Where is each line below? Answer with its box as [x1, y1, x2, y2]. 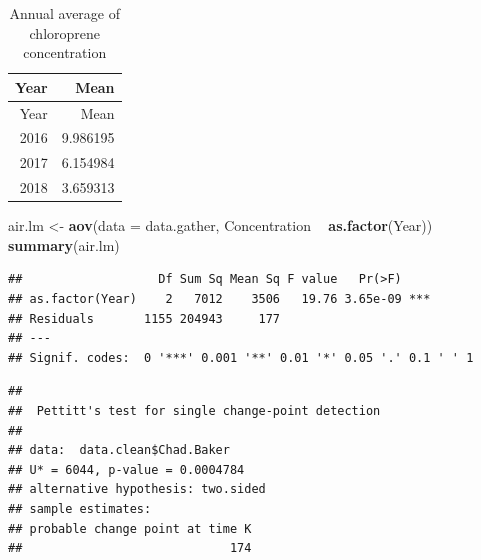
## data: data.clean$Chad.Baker [8, 443, 230, 458]
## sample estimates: [8, 501, 152, 516]
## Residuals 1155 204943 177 [8, 311, 281, 326]
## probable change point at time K [8, 521, 252, 536]
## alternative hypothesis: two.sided [8, 482, 266, 497]
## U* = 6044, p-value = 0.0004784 [8, 462, 245, 477]
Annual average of [9, 3, 121, 23]
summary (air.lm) [8, 234, 120, 255]
